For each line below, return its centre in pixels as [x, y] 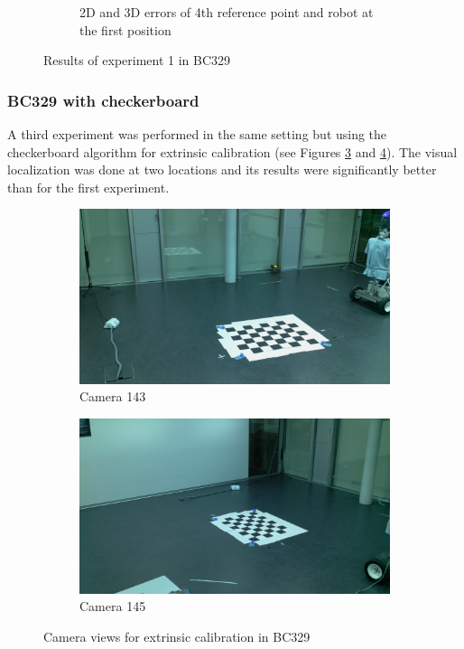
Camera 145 [113, 606]
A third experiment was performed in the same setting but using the [197, 134]
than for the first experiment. [88, 187]
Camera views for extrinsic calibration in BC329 [177, 636]
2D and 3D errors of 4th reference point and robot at [227, 12]
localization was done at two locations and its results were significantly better [222, 169]
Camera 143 [113, 396]
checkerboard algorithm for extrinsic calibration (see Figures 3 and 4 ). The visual [232, 151]
